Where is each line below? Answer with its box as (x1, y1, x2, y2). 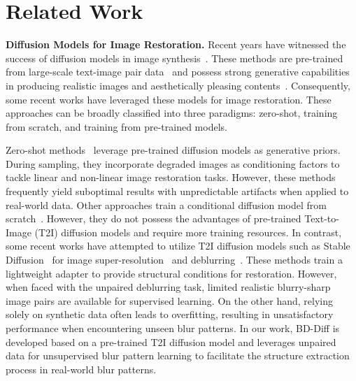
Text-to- (304, 211, 339, 226)
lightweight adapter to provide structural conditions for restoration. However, (6, 266, 337, 280)
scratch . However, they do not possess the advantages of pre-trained (6, 211, 301, 226)
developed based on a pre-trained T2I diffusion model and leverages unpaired (6, 334, 336, 349)
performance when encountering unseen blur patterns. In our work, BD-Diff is (6, 321, 340, 335)
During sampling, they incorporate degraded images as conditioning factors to (6, 156, 340, 171)
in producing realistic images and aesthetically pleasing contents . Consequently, (6, 78, 350, 92)
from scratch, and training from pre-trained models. (6, 119, 227, 134)
